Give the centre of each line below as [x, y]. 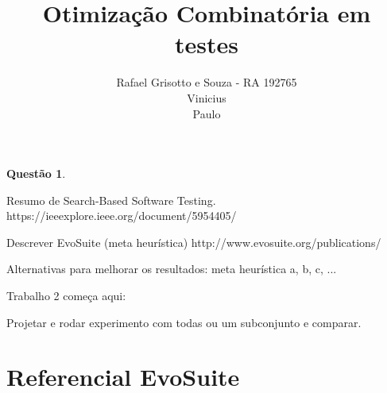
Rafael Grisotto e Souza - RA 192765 [207, 82]
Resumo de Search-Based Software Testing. [111, 200]
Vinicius [207, 97]
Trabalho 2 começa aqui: [66, 296]
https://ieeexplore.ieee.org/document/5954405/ [122, 216]
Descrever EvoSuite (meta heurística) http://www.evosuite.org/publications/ [194, 242]
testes [207, 44]
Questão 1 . [36, 173]
